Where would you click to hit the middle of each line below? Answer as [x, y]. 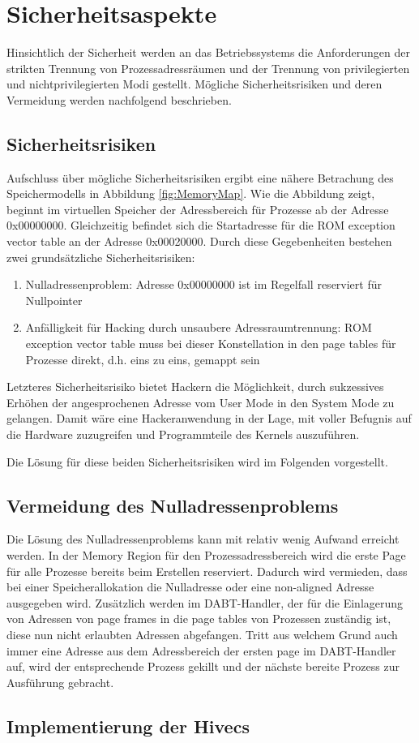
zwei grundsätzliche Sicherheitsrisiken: [101, 257]
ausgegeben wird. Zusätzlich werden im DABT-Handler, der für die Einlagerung [205, 602]
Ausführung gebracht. [60, 682]
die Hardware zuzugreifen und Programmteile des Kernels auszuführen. [183, 434]
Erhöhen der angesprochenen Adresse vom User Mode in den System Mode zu [201, 402]
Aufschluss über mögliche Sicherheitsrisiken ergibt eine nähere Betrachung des [200, 177]
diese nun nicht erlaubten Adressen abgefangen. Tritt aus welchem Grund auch [202, 634]
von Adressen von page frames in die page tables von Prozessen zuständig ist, [199, 618]
